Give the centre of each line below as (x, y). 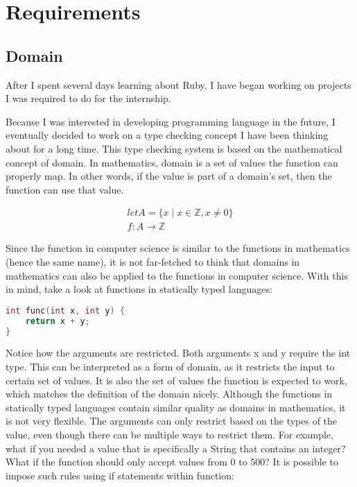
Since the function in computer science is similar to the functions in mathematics (178, 248)
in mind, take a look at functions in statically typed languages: (139, 289)
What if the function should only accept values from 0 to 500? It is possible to (172, 462)
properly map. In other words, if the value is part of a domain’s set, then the (169, 176)
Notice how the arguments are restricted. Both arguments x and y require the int (178, 353)
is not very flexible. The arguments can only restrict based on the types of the (172, 421)
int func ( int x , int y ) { (65, 310)
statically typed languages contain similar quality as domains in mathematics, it (176, 407)
